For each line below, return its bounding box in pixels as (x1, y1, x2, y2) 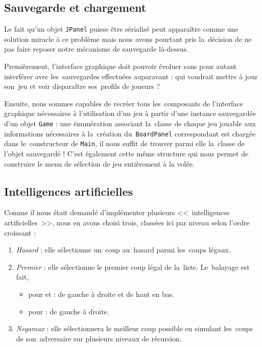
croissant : (4, 227, 36, 238)
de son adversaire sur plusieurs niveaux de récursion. (16, 333, 182, 343)
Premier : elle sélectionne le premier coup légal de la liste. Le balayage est (16, 261, 250, 272)
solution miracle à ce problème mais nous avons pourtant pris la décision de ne (4, 33, 252, 44)
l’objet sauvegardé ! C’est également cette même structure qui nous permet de (4, 148, 249, 158)
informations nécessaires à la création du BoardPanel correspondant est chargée (4, 128, 256, 138)
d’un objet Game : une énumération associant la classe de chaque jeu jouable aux (4, 118, 256, 129)
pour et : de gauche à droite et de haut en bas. (28, 288, 175, 299)
